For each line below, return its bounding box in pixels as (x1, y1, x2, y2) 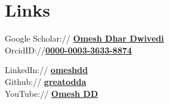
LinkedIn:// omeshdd (5, 64, 88, 76)
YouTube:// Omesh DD (5, 87, 99, 99)
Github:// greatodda (5, 75, 87, 87)
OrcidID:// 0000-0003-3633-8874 (5, 43, 132, 56)
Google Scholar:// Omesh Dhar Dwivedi (5, 32, 164, 45)
